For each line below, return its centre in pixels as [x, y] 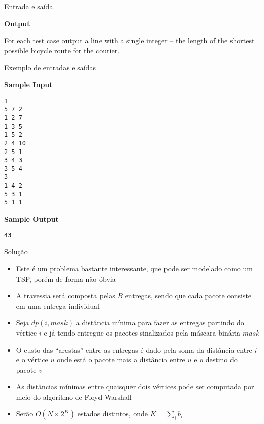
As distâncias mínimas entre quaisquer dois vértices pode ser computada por [135, 387]
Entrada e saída [29, 6]
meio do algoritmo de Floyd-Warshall [74, 396]
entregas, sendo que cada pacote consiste [188, 296]
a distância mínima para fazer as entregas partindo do [160, 323]
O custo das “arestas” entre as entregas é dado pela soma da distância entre [134, 350]
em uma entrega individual [58, 305]
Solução [16, 251]
